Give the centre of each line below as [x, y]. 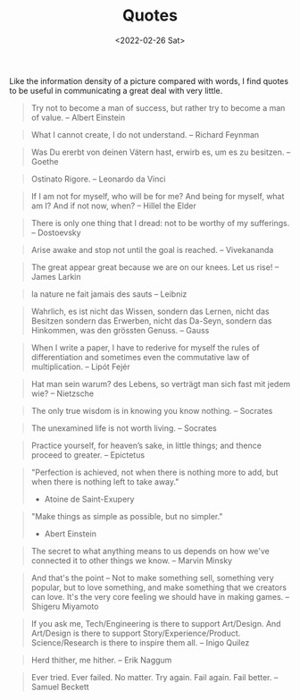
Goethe [45, 161]
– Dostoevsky [56, 232]
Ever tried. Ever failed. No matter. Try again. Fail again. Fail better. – [154, 677]
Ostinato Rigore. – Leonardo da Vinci [98, 179]
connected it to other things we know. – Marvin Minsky [132, 561]
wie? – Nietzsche [62, 393]
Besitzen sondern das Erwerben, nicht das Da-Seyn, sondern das [151, 320]
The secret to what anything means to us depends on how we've [150, 551]
